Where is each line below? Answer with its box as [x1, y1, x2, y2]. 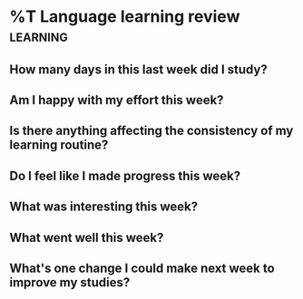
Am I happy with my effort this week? [9, 92, 224, 108]
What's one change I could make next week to [9, 260, 275, 275]
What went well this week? [9, 229, 164, 246]
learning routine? [9, 138, 109, 153]
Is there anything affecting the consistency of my [9, 123, 294, 139]
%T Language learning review [9, 6, 240, 27]
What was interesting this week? [9, 199, 198, 215]
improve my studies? [9, 275, 131, 290]
